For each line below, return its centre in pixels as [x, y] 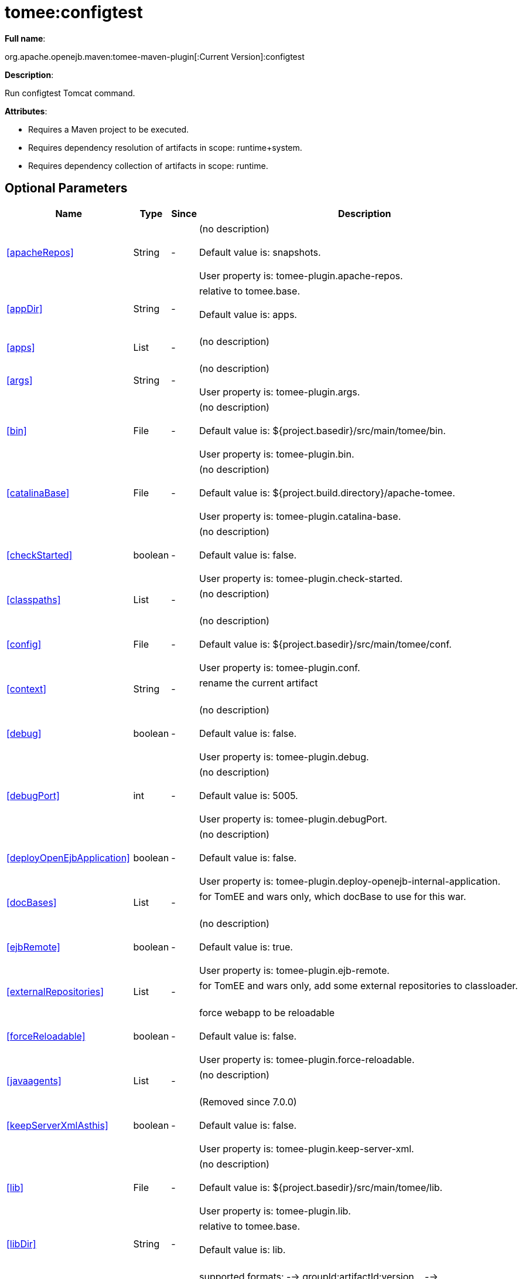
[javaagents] [34, 1080]
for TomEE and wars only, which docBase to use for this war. [332, 896]
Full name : [25, 38]
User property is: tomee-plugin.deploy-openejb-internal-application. [350, 881]
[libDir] [21, 1244]
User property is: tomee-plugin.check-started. [301, 578]
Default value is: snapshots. [260, 252]
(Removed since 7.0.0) [248, 1102]
